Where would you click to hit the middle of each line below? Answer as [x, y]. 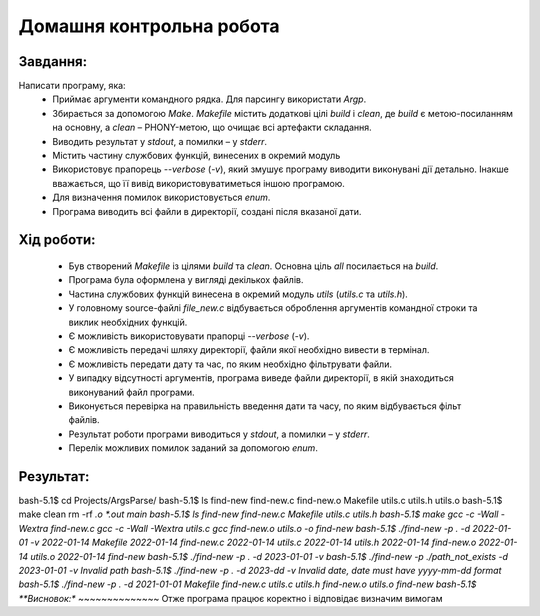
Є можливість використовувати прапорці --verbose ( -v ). [189, 336]
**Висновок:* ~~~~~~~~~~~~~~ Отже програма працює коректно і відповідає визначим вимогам [230, 598]
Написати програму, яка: [72, 86]
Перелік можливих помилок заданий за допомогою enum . [193, 448]
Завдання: [53, 61]
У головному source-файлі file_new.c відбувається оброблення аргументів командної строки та [273, 308]
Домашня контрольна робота [149, 26]
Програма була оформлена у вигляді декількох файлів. [186, 280]
